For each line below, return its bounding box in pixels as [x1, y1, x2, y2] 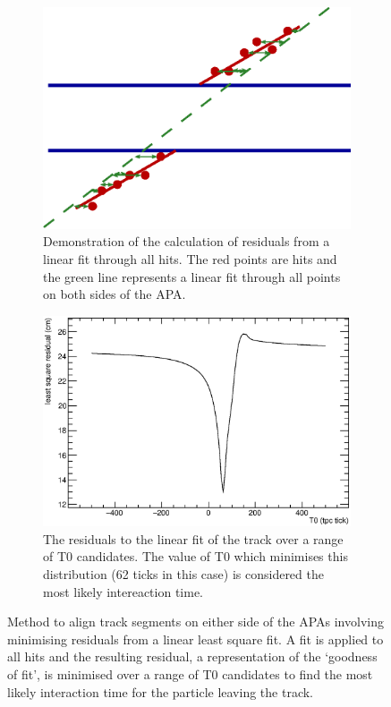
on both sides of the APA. [43, 285, 186, 303]
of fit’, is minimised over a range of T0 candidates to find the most [7, 664, 373, 683]
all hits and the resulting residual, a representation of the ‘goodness [7, 647, 378, 666]
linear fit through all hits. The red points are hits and [43, 249, 337, 268]
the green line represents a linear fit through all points [43, 267, 341, 285]
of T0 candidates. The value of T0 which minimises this [43, 547, 348, 566]
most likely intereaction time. [43, 582, 203, 601]
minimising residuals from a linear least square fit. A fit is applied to [7, 629, 384, 648]
